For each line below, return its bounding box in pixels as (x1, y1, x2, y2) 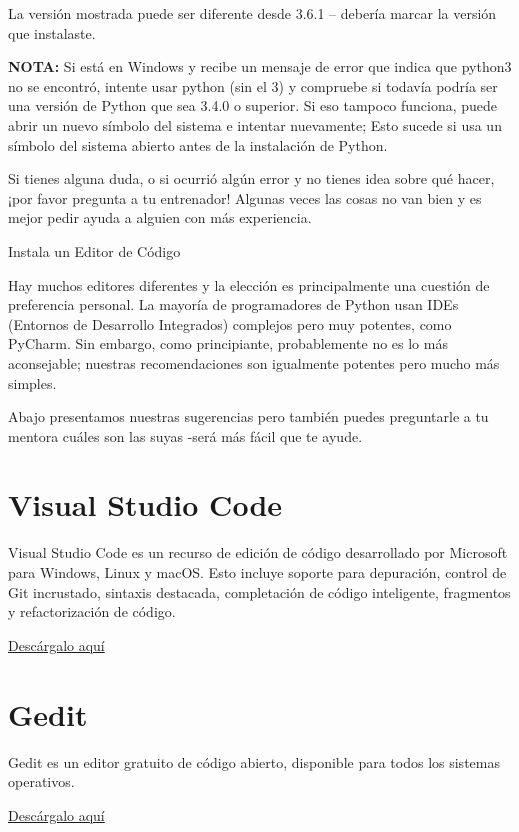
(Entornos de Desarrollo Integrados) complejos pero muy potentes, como (8, 313, 452, 334)
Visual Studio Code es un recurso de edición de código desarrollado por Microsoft (8, 542, 508, 563)
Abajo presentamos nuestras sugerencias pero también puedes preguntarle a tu (8, 406, 489, 427)
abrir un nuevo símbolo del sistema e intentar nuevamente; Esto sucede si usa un (8, 114, 502, 135)
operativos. (8, 771, 75, 792)
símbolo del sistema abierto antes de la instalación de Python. (8, 134, 388, 155)
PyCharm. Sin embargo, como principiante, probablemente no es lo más (8, 333, 448, 354)
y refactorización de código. (8, 601, 176, 622)
